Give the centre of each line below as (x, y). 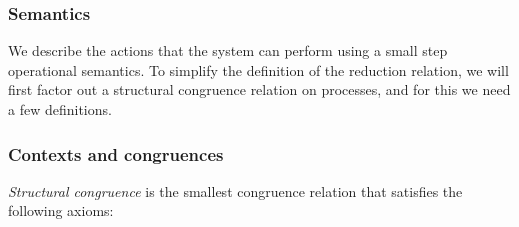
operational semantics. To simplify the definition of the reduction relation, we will (258, 69)
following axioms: (61, 210)
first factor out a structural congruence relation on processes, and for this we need (259, 89)
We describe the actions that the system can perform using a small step (228, 50)
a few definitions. (60, 109)
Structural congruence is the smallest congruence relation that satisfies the (235, 190)
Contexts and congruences (116, 153)
